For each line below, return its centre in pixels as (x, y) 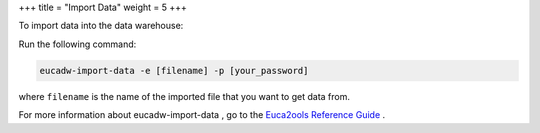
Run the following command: (77, 44)
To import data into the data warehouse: (101, 26)
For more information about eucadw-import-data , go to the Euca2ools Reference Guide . (202, 115)
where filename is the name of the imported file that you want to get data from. (184, 96)
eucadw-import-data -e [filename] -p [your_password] (174, 70)
